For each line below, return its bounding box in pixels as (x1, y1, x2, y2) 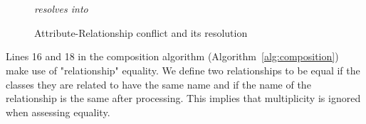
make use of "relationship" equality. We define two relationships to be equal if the (6, 62, 360, 77)
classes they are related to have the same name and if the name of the (6, 77, 311, 91)
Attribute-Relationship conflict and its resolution (34, 25, 248, 40)
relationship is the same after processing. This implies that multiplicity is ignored (6, 91, 361, 106)
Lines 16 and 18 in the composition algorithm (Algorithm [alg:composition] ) (6, 49, 339, 64)
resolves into (34, 1, 88, 16)
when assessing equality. (6, 104, 110, 119)
